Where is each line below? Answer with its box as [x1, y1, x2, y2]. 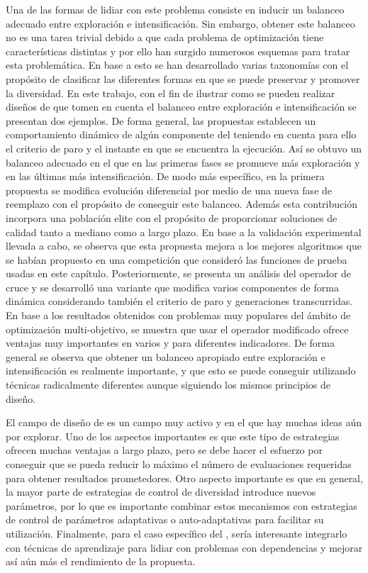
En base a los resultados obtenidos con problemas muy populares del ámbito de [6, 308, 351, 323]
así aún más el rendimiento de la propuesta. [6, 554, 196, 569]
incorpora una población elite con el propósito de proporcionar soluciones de [6, 210, 338, 225]
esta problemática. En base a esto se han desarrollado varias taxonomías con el [6, 57, 349, 72]
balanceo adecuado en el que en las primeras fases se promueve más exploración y [6, 155, 360, 169]
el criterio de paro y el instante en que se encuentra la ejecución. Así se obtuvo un [6, 140, 362, 155]
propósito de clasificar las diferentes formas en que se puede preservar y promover [6, 71, 360, 86]
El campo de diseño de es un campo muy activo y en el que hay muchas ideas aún [6, 415, 362, 430]
